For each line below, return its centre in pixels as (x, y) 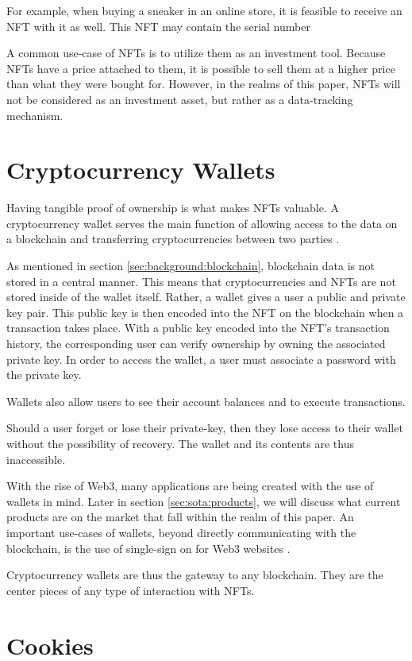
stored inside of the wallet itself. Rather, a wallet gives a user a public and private (206, 297)
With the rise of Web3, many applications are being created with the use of (190, 486)
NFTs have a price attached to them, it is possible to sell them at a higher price (201, 68)
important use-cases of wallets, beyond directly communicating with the (181, 532)
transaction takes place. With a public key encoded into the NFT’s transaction (198, 328)
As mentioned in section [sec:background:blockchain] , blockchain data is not (191, 266)
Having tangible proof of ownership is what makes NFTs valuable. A (173, 208)
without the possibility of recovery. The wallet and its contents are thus (180, 443)
